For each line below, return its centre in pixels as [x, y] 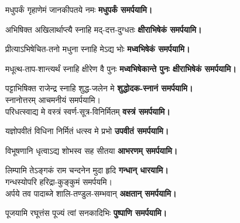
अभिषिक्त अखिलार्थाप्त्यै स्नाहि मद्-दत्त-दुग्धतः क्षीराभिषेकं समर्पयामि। [104, 29]
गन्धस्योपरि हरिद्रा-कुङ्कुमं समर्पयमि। [59, 181]
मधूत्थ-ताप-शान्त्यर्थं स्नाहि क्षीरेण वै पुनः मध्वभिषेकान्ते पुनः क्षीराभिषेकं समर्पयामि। [121, 68]
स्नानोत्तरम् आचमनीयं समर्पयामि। [53, 99]
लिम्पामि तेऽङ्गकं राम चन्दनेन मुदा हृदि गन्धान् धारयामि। [87, 170]
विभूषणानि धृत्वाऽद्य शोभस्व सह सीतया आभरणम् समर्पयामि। [92, 150]
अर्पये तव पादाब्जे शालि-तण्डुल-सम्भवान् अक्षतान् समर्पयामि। [91, 193]
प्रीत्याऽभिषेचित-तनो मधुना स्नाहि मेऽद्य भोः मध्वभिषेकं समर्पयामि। [98, 49]
